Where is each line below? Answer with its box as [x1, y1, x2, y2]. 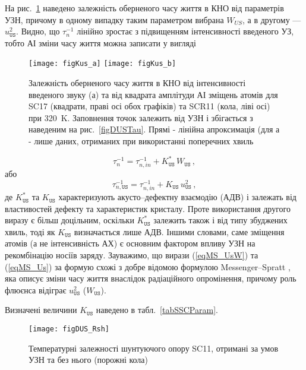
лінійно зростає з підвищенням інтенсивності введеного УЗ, [77, 25, 294, 37]
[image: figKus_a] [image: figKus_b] [29, 59, 176, 68]
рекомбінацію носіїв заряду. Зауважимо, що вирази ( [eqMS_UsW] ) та [5, 249, 258, 261]
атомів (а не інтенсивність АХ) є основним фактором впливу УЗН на [5, 237, 255, 249]
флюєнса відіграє [5, 283, 67, 296]
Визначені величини [5, 303, 77, 316]
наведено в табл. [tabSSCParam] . [96, 303, 218, 316]
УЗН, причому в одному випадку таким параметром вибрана [5, 13, 224, 26]
